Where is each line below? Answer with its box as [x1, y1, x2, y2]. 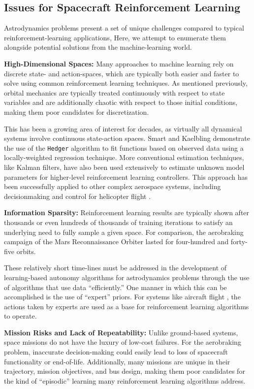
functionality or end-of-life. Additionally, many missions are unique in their [4, 356, 230, 366]
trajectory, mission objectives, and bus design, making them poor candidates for [4, 366, 245, 376]
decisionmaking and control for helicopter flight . [4, 191, 151, 201]
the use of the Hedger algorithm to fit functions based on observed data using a [4, 142, 244, 153]
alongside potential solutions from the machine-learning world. [4, 42, 192, 52]
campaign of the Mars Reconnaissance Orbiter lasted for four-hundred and [4, 236, 229, 247]
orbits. [16, 246, 36, 256]
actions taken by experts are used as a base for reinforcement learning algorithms [4, 301, 249, 311]
